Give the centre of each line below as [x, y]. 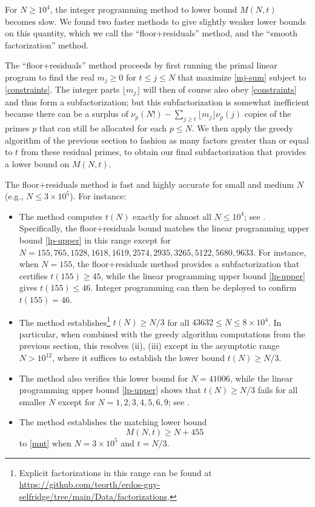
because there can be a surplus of [67, 114]
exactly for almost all [172, 216]
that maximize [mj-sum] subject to [242, 77]
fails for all [278, 390]
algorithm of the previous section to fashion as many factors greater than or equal [157, 140]
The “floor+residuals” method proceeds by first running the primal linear [141, 65]
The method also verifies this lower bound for [104, 378]
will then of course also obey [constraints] [220, 89]
